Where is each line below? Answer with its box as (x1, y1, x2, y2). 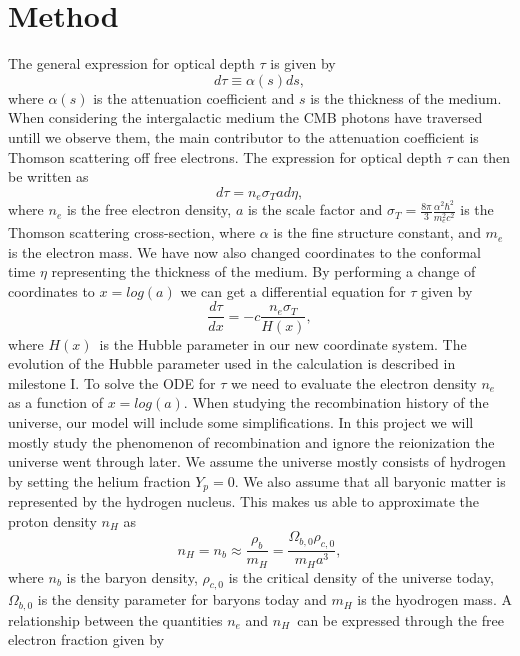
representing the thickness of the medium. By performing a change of (51, 261, 476, 282)
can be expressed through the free (297, 609, 504, 630)
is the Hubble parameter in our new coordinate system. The (99, 333, 467, 354)
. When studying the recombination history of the (183, 392, 489, 413)
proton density (8, 510, 97, 531)
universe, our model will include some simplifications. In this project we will (8, 411, 474, 432)
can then (457, 146, 511, 167)
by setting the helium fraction (8, 470, 191, 491)
